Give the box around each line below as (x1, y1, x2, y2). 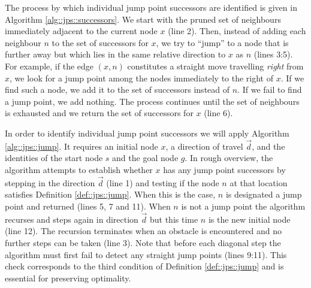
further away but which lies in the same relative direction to (5, 48, 226, 60)
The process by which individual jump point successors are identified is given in (5, 1, 297, 13)
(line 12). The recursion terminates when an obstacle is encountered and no (5, 225, 282, 237)
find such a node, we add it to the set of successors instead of (5, 83, 230, 96)
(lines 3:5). (253, 48, 293, 60)
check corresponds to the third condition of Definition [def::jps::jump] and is (5, 260, 284, 272)
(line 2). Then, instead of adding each (168, 25, 306, 37)
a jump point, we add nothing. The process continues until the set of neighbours (5, 95, 300, 107)
